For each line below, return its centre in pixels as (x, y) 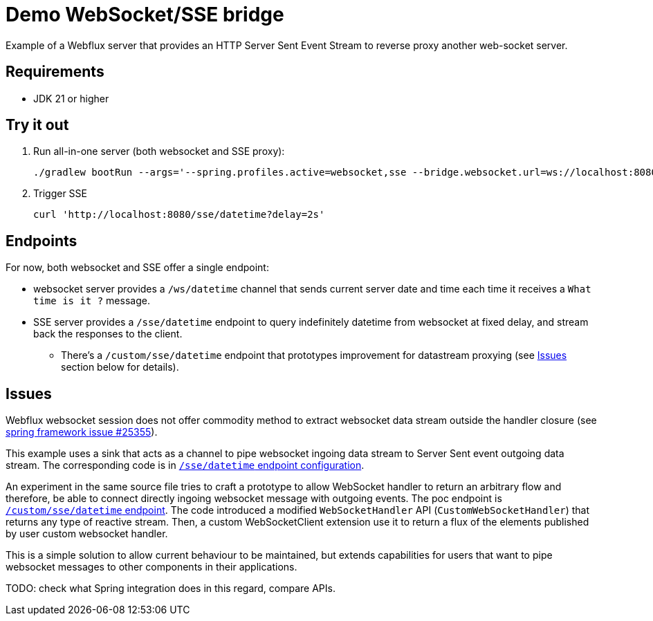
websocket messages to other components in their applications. (151, 567)
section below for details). (120, 367)
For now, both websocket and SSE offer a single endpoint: (137, 268)
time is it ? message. (92, 301)
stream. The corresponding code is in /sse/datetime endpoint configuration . (185, 465)
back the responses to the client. (108, 334)
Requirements (55, 72)
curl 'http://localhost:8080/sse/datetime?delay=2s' (179, 215)
